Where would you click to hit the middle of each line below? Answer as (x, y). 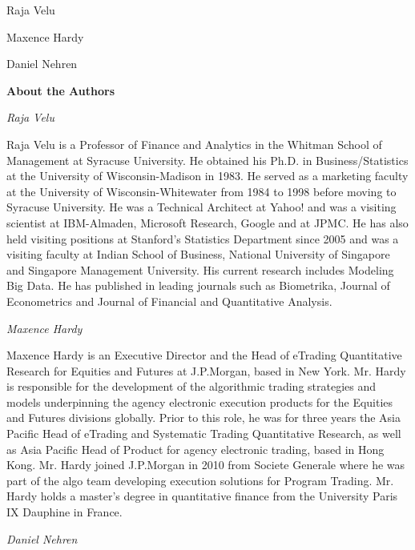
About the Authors (61, 90)
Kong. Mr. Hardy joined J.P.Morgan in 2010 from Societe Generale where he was (206, 465)
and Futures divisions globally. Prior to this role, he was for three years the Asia (203, 418)
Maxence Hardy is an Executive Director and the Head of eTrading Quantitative (204, 355)
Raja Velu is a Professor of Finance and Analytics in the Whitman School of (194, 144)
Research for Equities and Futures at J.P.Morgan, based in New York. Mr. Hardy (206, 370)
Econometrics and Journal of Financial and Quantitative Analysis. (169, 301)
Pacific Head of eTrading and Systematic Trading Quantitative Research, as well (204, 434)
